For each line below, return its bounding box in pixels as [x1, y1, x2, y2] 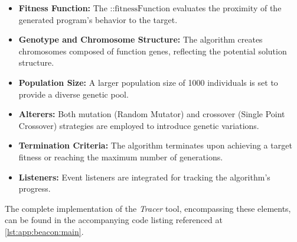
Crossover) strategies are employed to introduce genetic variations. [18, 119, 259, 131]
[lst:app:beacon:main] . [5, 225, 84, 237]
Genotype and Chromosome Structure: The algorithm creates [18, 33, 263, 46]
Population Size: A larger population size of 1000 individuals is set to [18, 76, 278, 88]
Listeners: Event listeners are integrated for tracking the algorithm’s [18, 170, 270, 183]
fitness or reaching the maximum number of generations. [18, 150, 223, 163]
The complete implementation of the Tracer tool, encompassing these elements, [5, 202, 291, 214]
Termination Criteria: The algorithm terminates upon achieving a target [18, 139, 292, 151]
